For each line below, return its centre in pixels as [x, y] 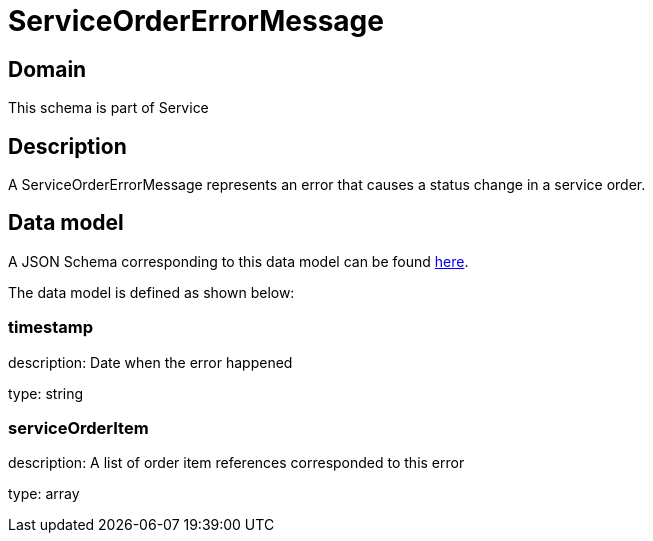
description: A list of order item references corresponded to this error [236, 463]
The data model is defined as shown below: [151, 292]
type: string [46, 393]
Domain [47, 69]
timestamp [51, 327]
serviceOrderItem [78, 427]
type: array [44, 494]
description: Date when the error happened [150, 362]
